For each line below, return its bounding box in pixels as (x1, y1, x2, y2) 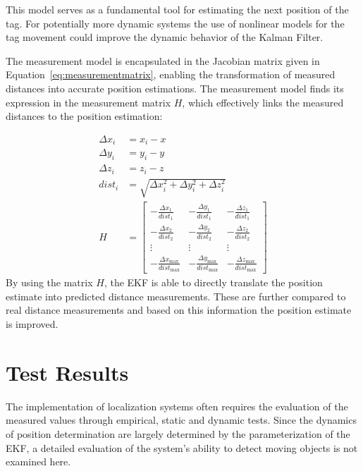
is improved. (6, 317, 59, 331)
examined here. (6, 454, 71, 469)
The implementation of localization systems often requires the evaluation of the (6, 398, 348, 413)
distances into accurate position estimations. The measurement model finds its (6, 80, 344, 95)
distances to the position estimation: (6, 109, 163, 123)
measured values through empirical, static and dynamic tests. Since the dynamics (6, 412, 357, 427)
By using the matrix (6, 275, 93, 290)
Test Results (6, 357, 129, 386)
